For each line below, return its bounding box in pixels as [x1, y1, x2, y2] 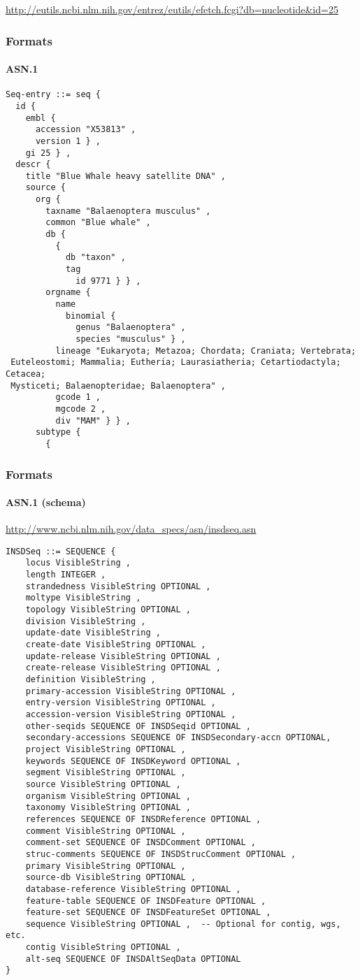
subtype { [35, 427, 81, 438]
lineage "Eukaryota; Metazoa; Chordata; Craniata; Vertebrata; [55, 345, 357, 356]
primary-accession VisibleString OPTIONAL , [25, 686, 236, 696]
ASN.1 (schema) [6, 495, 86, 510]
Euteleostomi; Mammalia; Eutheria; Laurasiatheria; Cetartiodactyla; [10, 357, 341, 368]
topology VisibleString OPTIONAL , [25, 605, 191, 615]
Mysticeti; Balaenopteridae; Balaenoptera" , [10, 380, 226, 391]
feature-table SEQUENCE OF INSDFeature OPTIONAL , [25, 895, 266, 906]
